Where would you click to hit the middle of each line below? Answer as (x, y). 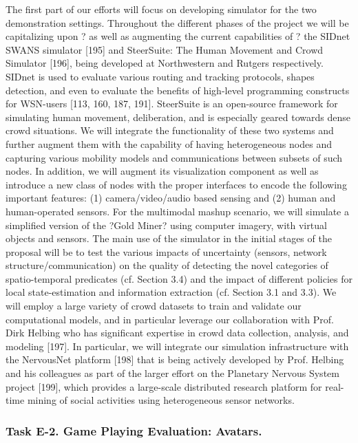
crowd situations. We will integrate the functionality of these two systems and (170, 130)
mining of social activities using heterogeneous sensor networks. (161, 400)
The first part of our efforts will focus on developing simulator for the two (161, 9)
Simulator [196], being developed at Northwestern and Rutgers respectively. (165, 63)
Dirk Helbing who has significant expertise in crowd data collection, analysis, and (177, 333)
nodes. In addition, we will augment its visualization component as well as (162, 171)
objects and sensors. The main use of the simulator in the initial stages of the (169, 238)
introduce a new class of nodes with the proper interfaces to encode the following (176, 184)
